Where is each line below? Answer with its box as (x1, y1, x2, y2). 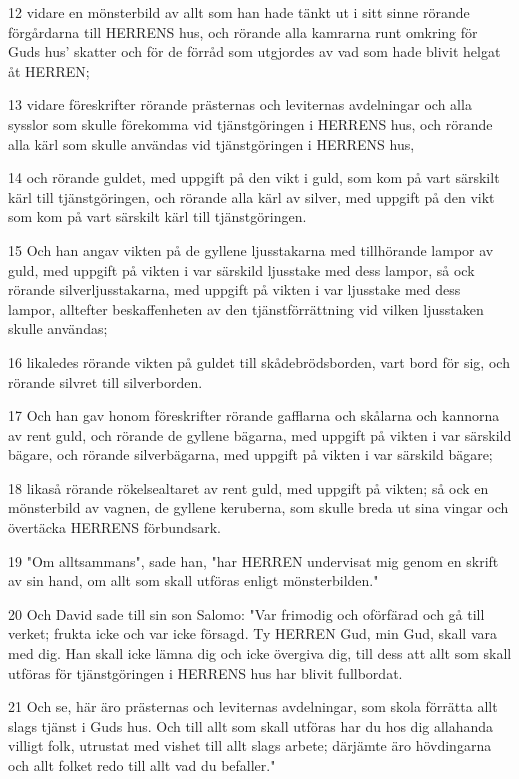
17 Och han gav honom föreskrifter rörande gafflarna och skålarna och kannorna (8, 405, 500, 426)
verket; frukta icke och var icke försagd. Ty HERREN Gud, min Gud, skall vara (8, 623, 497, 644)
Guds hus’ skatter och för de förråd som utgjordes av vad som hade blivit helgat (8, 41, 501, 62)
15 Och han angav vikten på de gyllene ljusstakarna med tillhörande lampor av (8, 239, 494, 260)
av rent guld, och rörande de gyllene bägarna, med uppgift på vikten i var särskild (8, 424, 512, 445)
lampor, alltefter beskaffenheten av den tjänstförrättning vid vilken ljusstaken (8, 298, 484, 319)
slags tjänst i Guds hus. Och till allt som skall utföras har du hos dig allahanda (8, 715, 494, 736)
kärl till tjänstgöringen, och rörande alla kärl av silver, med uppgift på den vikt (8, 186, 495, 207)
